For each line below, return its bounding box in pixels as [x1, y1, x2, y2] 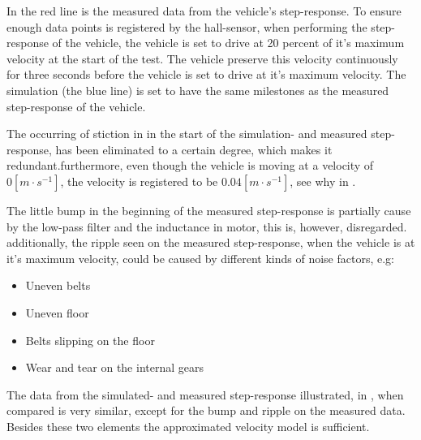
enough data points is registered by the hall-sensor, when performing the [6, 18, 367, 35]
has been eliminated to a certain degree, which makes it [55, 140, 333, 157]
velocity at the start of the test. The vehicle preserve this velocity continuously [6, 50, 398, 67]
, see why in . [290, 172, 356, 189]
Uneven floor [25, 304, 89, 321]
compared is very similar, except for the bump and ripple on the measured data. [6, 402, 406, 419]
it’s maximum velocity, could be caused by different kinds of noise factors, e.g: [6, 249, 395, 266]
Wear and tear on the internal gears [25, 359, 204, 376]
